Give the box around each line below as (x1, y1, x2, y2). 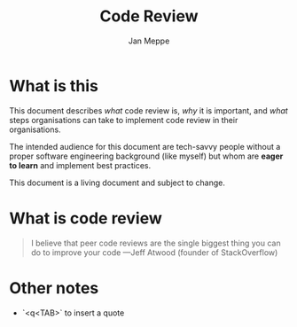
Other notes (9, 277, 99, 298)
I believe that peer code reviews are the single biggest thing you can (30, 237, 281, 248)
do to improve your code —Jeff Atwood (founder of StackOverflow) (30, 246, 278, 258)
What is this (9, 75, 99, 96)
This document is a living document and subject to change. (9, 177, 226, 188)
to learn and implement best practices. (9, 160, 152, 170)
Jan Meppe (128, 35, 170, 46)
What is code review (9, 208, 162, 228)
